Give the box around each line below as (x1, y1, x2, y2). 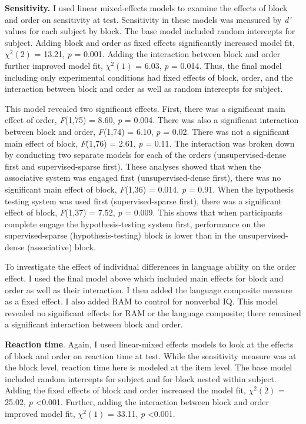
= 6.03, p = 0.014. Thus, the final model (135, 59, 282, 71)
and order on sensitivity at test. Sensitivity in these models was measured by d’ (5, 13, 291, 25)
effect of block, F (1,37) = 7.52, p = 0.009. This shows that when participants (5, 206, 283, 218)
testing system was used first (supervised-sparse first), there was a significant (5, 194, 282, 207)
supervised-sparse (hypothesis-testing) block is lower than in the (5, 229, 236, 241)
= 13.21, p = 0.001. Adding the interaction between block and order (34, 48, 281, 60)
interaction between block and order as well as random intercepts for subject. (5, 82, 283, 95)
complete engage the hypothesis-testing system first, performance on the (5, 217, 265, 230)
